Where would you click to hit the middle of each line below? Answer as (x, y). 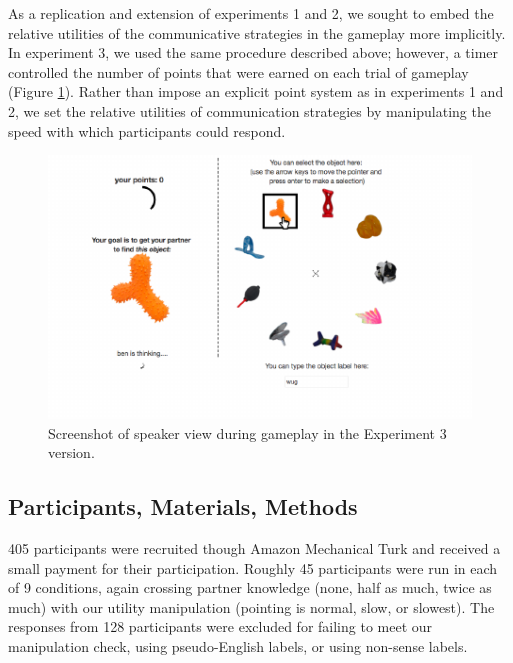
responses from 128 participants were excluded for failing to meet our (220, 626)
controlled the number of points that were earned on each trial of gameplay (238, 71)
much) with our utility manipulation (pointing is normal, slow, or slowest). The (251, 606)
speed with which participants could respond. (147, 130)
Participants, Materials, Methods (183, 506)
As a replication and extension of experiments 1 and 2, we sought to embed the (251, 13)
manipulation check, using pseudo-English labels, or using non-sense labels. (238, 645)
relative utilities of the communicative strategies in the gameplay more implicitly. (257, 32)
